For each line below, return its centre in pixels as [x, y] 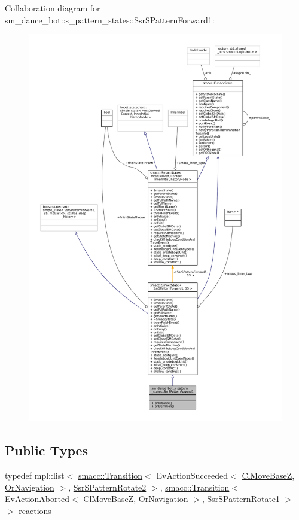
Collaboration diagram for [53, 8]
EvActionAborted [37, 499]
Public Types [47, 450]
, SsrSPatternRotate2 [107, 487]
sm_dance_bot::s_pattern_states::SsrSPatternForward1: [110, 19]
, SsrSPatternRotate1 [241, 499]
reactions [35, 510]
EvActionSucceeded [192, 475]
